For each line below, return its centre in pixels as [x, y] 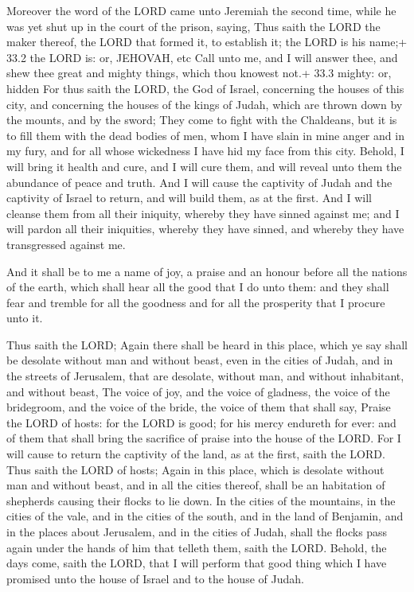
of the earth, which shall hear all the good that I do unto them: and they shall [198, 287]
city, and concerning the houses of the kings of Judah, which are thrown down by [205, 104]
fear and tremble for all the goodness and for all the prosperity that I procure [196, 302]
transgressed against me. [66, 244]
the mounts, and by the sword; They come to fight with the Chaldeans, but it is [202, 120]
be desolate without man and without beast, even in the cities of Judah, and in [200, 360]
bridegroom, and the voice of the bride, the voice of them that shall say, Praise [199, 407]
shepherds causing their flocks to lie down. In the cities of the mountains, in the [201, 500]
